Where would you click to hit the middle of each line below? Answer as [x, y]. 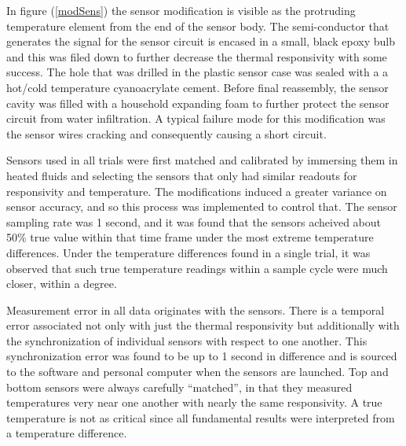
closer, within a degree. [62, 284]
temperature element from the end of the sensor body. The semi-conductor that [198, 26]
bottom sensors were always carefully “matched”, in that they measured [179, 387]
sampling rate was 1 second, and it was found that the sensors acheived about [194, 221]
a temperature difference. [67, 433]
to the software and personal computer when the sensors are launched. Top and [198, 372]
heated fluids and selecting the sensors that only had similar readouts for [182, 175]
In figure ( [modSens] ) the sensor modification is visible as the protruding [181, 10]
